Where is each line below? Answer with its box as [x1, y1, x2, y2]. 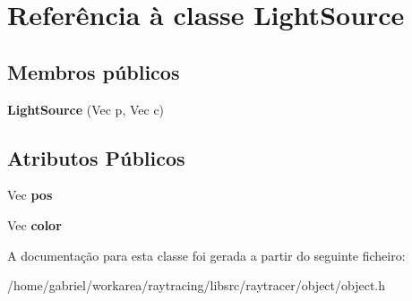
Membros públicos [7, 57, 180, 85]
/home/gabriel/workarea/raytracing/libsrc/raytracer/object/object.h [7, 276, 386, 295]
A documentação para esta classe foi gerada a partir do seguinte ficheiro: [7, 245, 406, 264]
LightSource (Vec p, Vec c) [7, 99, 165, 118]
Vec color [7, 215, 62, 234]
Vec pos [7, 185, 53, 204]
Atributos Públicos [7, 143, 185, 171]
